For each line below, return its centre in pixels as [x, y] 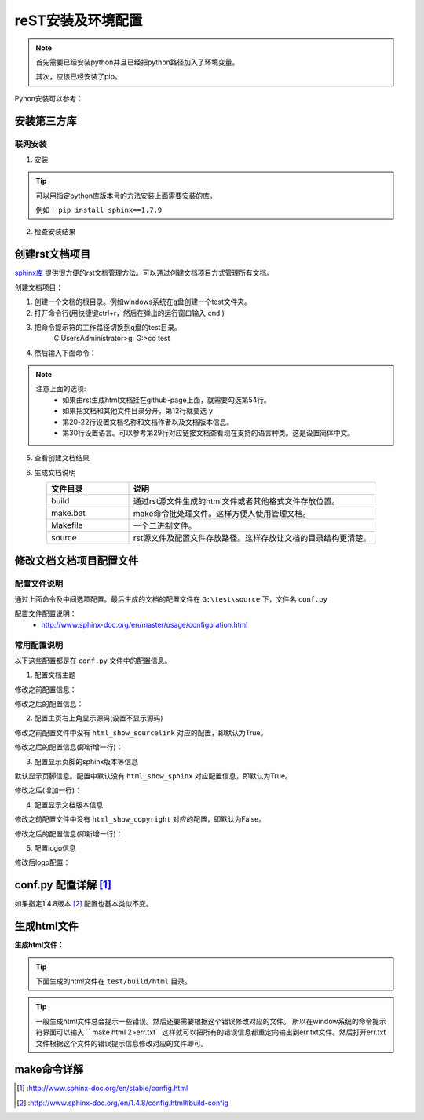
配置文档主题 [55, 675]
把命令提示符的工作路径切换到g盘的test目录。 [108, 327]
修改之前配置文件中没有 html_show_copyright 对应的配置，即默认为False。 [140, 819]
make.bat [68, 513]
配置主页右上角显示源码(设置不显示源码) [99, 718]
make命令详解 [49, 1069]
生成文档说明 [55, 472]
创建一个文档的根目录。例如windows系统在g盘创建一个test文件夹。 [143, 302]
